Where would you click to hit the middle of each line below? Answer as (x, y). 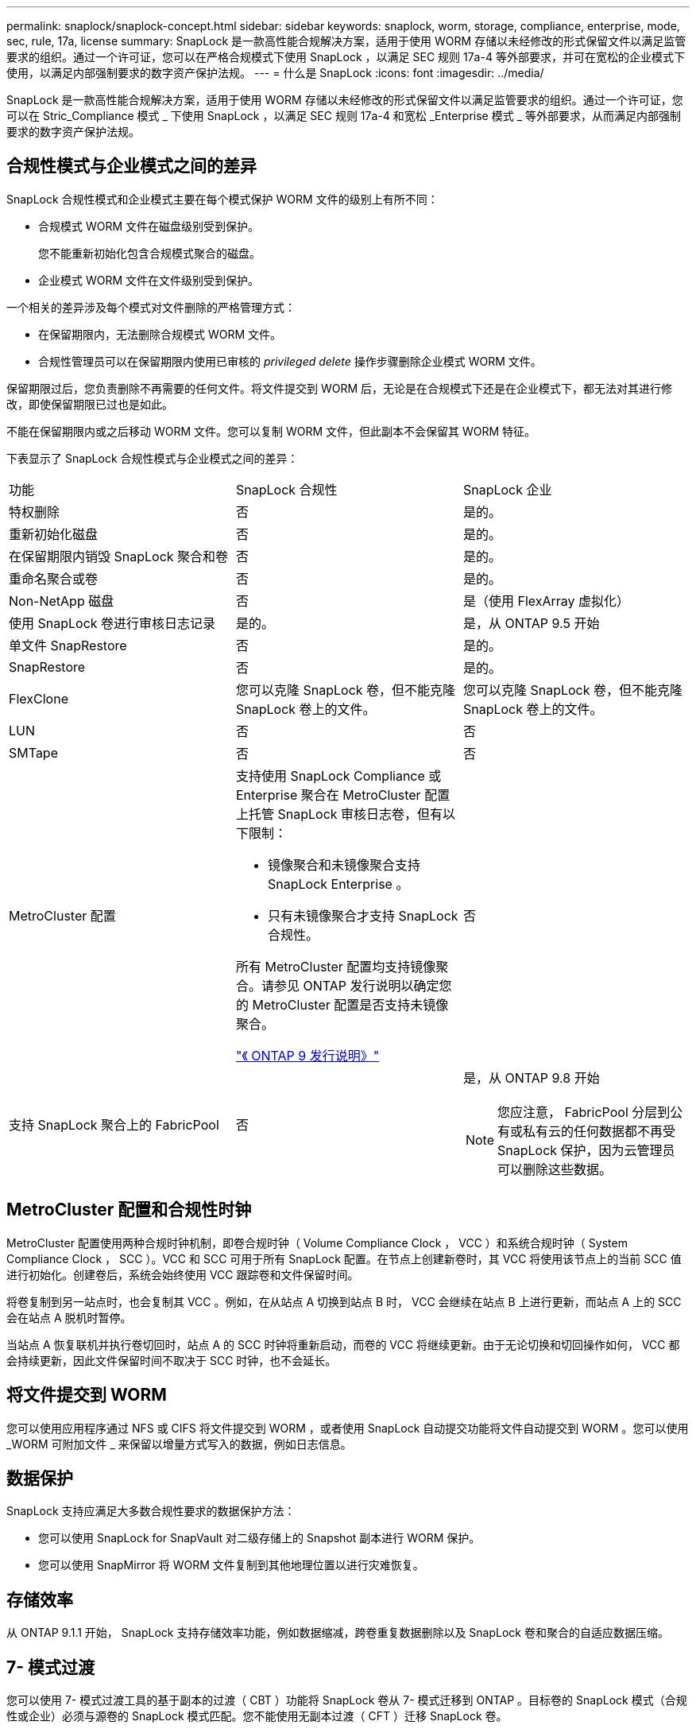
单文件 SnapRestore (68, 645)
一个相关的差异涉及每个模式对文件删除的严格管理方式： (151, 307)
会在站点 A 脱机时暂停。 (69, 1317)
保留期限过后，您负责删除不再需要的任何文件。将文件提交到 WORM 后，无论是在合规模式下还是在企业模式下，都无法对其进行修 (340, 388)
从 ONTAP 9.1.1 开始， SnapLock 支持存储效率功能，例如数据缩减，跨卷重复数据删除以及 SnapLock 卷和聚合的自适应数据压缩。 (338, 1633)
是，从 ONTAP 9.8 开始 (531, 1078)
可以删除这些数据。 (555, 1169)
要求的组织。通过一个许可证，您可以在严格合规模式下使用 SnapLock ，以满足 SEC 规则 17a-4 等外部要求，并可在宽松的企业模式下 (346, 57)
